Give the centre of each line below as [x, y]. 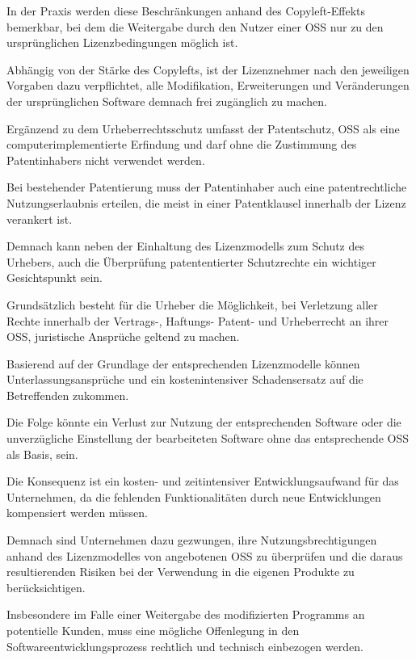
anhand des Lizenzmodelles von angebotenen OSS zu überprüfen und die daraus [205, 555]
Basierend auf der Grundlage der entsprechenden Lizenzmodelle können [183, 363]
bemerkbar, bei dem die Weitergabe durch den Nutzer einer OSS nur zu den [195, 26]
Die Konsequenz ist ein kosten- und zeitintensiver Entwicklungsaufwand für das [203, 481]
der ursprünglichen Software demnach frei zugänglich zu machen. [167, 101]
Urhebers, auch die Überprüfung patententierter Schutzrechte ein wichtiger [191, 261]
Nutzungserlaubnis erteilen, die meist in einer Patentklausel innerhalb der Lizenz [206, 202]
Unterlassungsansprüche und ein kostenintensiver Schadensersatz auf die [185, 379]
